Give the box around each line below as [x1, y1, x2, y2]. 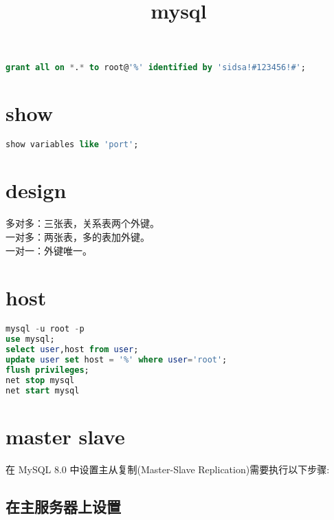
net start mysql [5, 385, 80, 396]
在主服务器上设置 [5, 495, 121, 517]
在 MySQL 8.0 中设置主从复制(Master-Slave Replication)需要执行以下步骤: [5, 462, 330, 476]
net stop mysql [5, 375, 75, 385]
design [5, 176, 67, 204]
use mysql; [5, 334, 55, 345]
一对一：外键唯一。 [5, 243, 92, 257]
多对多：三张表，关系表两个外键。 [5, 216, 159, 230]
